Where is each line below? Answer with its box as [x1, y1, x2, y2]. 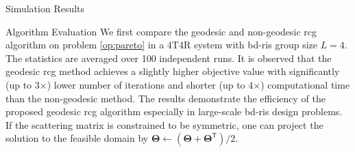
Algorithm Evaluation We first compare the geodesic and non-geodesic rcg [5, 24, 317, 38]
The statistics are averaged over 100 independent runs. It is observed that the [5, 50, 332, 65]
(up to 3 [5, 77, 40, 91]
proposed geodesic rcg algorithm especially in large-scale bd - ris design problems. [5, 104, 343, 119]
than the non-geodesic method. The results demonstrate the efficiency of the [5, 91, 326, 105]
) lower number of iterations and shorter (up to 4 [47, 77, 254, 91]
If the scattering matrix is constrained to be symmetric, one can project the [5, 117, 323, 132]
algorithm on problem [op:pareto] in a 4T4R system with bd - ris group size [5, 37, 317, 52]
